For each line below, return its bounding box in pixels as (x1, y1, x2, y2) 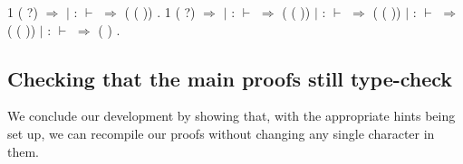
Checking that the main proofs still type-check (7, 64, 453, 92)
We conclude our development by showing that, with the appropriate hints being (7, 106, 456, 125)
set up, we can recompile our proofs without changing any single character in (7, 123, 435, 142)
